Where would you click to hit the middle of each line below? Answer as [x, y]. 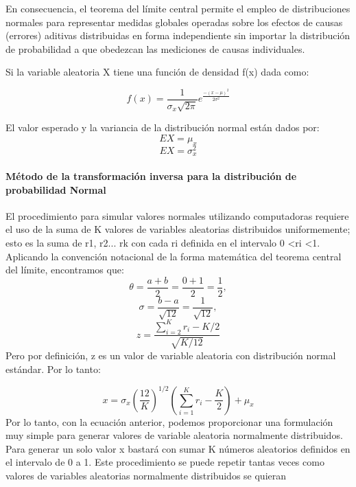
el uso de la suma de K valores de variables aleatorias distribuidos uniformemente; [178, 229]
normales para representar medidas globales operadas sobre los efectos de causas [174, 22]
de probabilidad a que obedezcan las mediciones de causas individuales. [155, 48]
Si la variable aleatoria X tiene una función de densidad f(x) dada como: [157, 72]
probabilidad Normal [56, 189]
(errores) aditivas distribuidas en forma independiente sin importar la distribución [178, 35]
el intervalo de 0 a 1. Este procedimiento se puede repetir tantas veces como [165, 462]
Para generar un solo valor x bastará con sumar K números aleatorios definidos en [178, 448]
